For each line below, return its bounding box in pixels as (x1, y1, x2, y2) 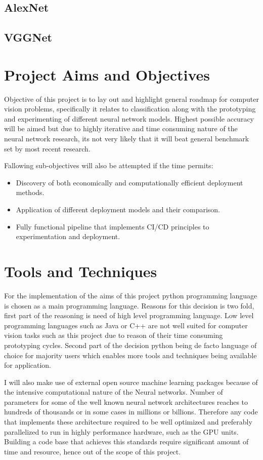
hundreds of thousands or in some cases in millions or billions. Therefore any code (4, 406, 258, 417)
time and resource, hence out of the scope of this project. (4, 446, 181, 456)
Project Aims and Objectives (4, 64, 210, 85)
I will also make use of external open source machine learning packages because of (4, 376, 258, 387)
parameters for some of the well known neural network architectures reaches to (4, 396, 248, 407)
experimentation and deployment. (16, 231, 120, 242)
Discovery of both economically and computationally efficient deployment (16, 177, 243, 187)
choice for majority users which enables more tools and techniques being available (4, 350, 257, 360)
